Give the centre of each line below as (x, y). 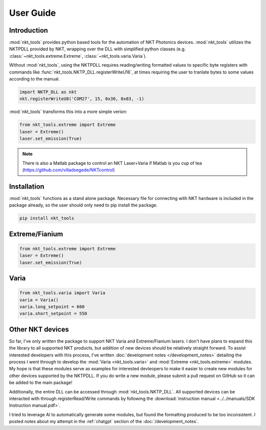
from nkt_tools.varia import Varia (62, 293)
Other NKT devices (39, 329)
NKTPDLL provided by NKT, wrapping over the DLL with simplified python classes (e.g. (97, 49)
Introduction (29, 30)
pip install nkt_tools (47, 218)
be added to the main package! (41, 383)
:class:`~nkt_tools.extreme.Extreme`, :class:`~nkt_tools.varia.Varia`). (78, 56)
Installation (27, 186)
